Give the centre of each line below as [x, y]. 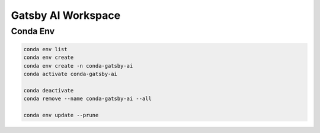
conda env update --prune [61, 115]
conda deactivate [49, 90]
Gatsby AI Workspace [66, 15]
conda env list [45, 49]
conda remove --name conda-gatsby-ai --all [88, 99]
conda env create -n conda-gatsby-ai [78, 66]
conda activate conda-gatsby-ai [71, 74]
